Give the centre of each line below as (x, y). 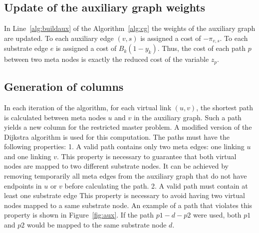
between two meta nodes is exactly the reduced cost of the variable (107, 59)
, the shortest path (225, 107)
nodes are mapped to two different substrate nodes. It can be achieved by (116, 166)
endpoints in (23, 185)
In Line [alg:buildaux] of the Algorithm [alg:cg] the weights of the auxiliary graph (130, 28)
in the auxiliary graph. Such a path (187, 117)
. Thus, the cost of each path (202, 48)
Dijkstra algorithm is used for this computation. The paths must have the (117, 136)
